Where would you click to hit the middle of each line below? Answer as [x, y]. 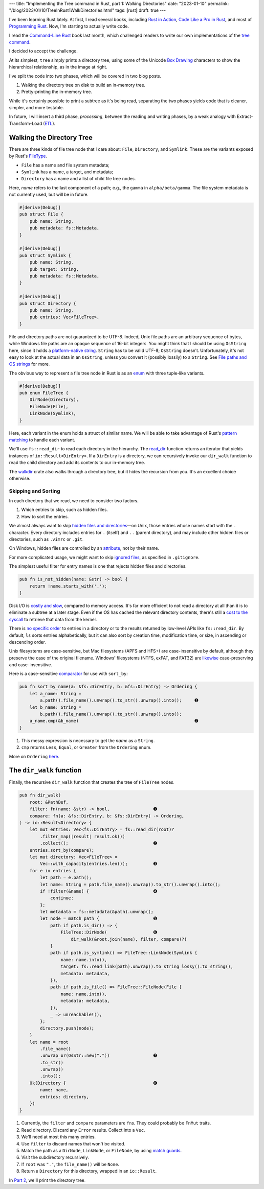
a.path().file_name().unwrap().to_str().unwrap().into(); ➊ [119, 700]
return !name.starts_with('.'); [68, 586]
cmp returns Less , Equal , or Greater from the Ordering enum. [86, 747]
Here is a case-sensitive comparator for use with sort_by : [68, 674]
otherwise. [20, 478]
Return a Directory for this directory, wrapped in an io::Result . [89, 1171]
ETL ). [50, 123]
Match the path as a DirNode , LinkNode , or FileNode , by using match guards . [101, 1150]
